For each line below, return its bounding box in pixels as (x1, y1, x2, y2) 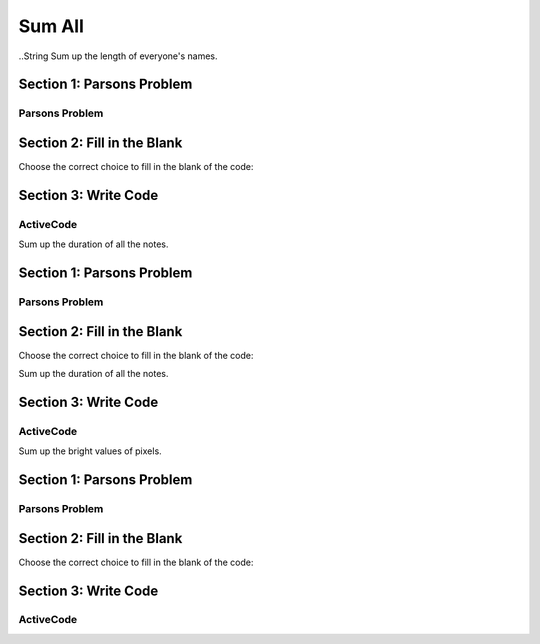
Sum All (18, 15, 85, 37)
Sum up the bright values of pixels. (18, 445, 162, 457)
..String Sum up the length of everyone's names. (18, 50, 219, 62)
